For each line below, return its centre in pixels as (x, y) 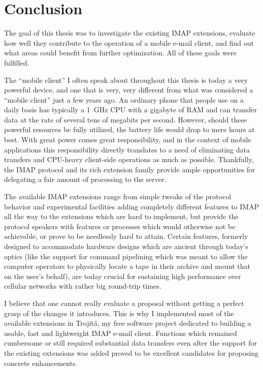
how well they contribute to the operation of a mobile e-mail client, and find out (129, 42)
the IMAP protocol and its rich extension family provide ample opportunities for (130, 169)
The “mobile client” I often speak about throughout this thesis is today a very (126, 80)
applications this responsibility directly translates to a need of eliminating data (127, 149)
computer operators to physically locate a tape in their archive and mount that (127, 266)
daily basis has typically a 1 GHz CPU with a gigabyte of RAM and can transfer (130, 110)
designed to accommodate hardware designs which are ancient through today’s (126, 246)
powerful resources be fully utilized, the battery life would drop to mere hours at (129, 129)
